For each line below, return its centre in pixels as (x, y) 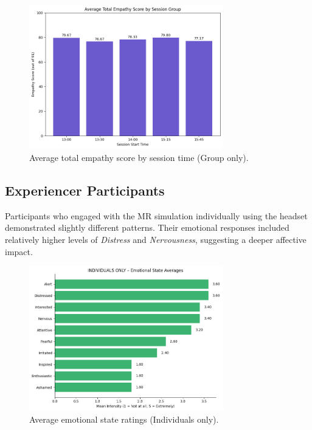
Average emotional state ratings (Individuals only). (124, 419)
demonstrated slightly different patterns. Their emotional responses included (147, 227)
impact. (19, 251)
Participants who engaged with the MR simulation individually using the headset (156, 215)
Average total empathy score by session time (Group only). (139, 158)
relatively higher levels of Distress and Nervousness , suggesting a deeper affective (156, 240)
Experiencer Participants (85, 190)
